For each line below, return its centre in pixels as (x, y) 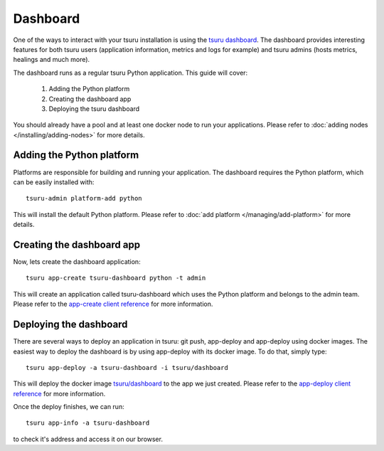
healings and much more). (52, 60)
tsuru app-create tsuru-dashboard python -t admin (116, 278)
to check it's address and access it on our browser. (88, 439)
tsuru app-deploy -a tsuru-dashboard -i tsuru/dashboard (127, 367)
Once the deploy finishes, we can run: (69, 407)
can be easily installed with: (54, 182)
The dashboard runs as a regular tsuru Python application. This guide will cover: (130, 73)
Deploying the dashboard (70, 325)
